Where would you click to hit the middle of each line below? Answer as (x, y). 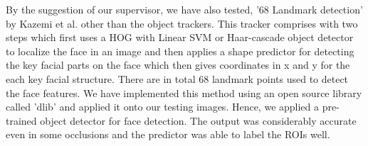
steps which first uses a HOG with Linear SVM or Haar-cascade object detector (180, 37)
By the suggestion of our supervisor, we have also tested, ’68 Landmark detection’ (184, 9)
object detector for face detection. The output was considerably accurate (198, 120)
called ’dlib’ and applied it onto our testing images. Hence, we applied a (163, 107)
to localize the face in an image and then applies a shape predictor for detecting (180, 51)
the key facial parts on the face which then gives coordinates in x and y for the (178, 65)
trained (21, 120)
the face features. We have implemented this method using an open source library (184, 92)
